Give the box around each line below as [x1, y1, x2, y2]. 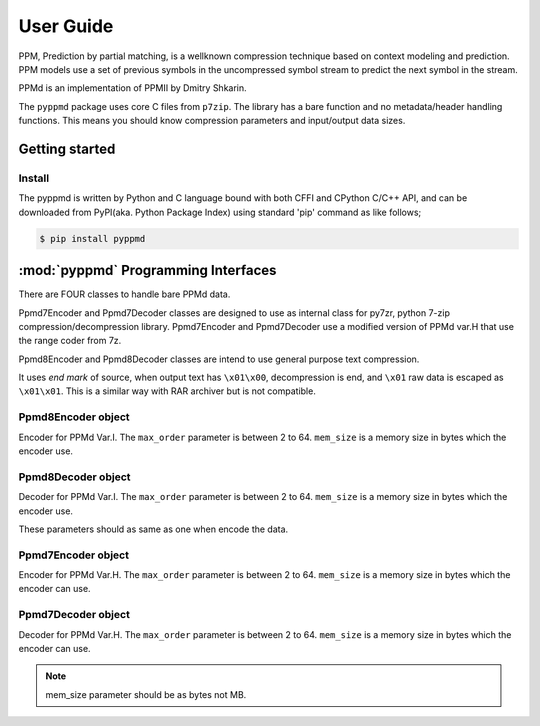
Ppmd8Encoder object [18, 410, 130, 424]
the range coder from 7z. [18, 335, 122, 347]
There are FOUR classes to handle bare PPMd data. [18, 288, 231, 300]
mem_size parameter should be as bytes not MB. [45, 688, 247, 700]
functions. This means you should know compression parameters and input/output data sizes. [18, 115, 406, 127]
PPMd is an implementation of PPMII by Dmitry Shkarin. [18, 82, 247, 94]
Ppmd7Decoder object [18, 608, 130, 622]
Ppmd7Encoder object [18, 548, 130, 562]
